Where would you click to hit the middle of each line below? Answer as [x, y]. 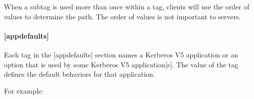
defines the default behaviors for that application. [80, 74]
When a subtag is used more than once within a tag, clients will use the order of [127, 6]
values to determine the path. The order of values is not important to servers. [123, 16]
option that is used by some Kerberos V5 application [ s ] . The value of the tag [121, 64]
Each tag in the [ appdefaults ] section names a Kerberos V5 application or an [121, 54]
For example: [24, 90]
